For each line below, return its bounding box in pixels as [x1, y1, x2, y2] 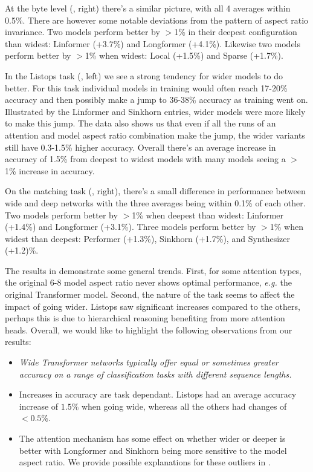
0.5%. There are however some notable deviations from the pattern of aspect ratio [5, 13, 309, 26]
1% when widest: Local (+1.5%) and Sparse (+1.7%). [85, 49, 283, 62]
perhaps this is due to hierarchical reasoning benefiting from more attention [5, 312, 285, 324]
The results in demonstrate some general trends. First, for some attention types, [5, 264, 302, 277]
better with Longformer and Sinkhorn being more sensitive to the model [19, 444, 287, 456]
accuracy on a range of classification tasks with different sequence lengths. [19, 367, 292, 380]
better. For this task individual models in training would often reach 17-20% [5, 81, 288, 94]
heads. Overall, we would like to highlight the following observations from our [5, 323, 292, 336]
